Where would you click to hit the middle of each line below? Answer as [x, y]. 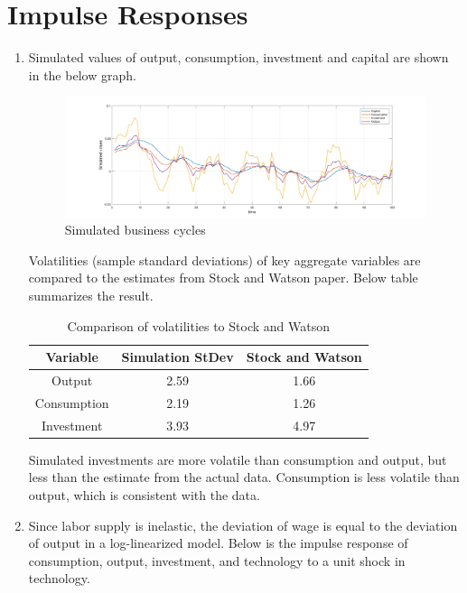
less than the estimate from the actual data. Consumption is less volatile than [244, 477]
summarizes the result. [91, 295]
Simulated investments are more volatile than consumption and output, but [238, 459]
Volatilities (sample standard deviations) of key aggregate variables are [224, 259]
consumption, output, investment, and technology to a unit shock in [217, 560]
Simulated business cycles [135, 230]
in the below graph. [82, 74]
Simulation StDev [177, 357]
